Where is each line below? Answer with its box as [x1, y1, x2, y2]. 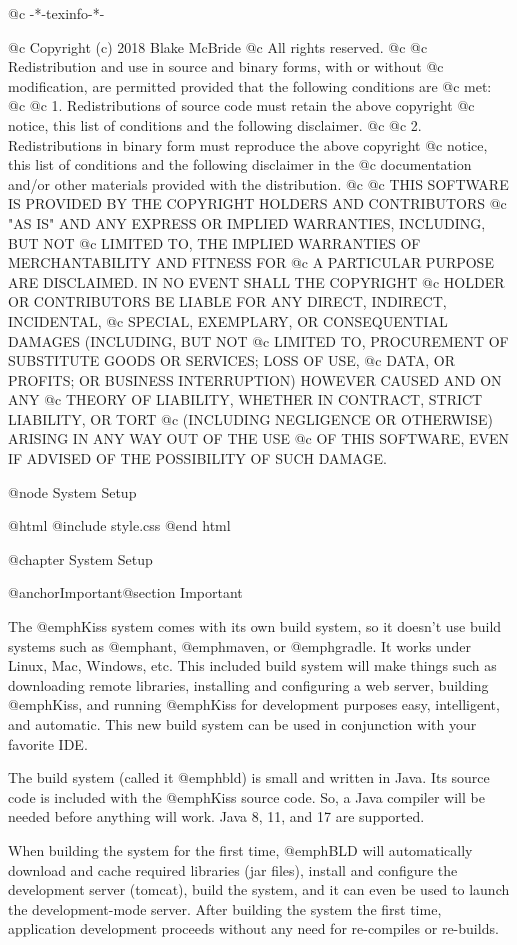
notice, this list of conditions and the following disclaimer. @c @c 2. [8, 114, 422, 135]
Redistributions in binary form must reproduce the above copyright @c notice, [8, 134, 488, 155]
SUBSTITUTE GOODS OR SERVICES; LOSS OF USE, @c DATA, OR [8, 350, 455, 371]
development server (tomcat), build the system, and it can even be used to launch [8, 879, 510, 900]
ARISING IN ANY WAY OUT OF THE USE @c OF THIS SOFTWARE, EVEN [8, 428, 510, 449]
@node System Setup [8, 481, 137, 502]
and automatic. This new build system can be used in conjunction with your [8, 714, 477, 734]
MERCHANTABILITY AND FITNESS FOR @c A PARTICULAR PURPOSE [8, 252, 494, 273]
